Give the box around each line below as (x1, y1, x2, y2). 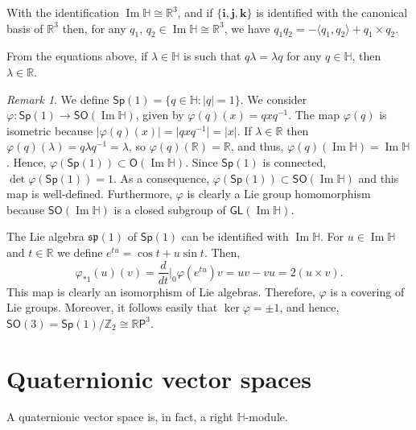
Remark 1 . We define (6, 90, 109, 107)
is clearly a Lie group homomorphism (187, 185, 371, 202)
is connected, (262, 153, 327, 170)
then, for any (62, 19, 126, 36)
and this (358, 169, 399, 186)
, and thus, (230, 138, 284, 155)
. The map (288, 106, 340, 123)
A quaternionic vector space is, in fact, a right (6, 408, 233, 425)
